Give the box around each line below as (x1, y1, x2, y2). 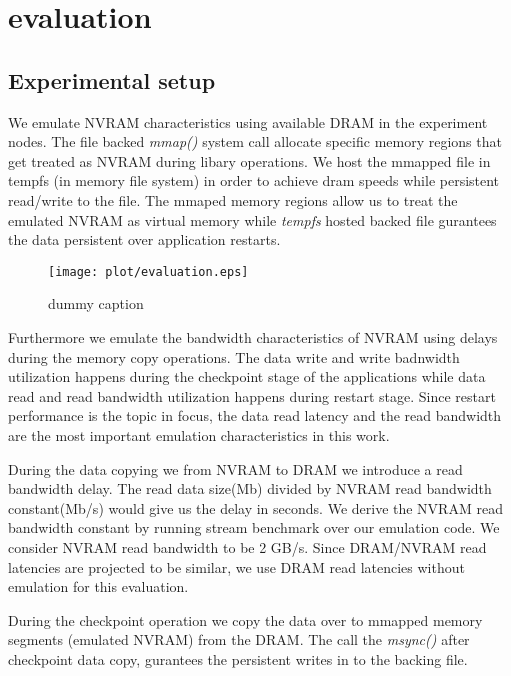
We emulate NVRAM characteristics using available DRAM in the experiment (8, 111, 488, 132)
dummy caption (48, 293, 144, 314)
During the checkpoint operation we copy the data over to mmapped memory (8, 609, 483, 630)
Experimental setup (8, 64, 216, 95)
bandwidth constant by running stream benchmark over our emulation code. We (8, 517, 500, 538)
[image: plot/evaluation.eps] (48, 264, 249, 279)
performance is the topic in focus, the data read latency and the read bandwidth (8, 405, 502, 426)
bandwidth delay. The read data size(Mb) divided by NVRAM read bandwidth (8, 478, 492, 499)
